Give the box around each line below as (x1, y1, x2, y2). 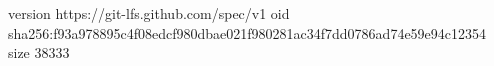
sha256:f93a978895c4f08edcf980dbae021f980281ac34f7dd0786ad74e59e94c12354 (8, 22, 487, 43)
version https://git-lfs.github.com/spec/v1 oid (8, 3, 290, 23)
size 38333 (8, 42, 70, 63)
